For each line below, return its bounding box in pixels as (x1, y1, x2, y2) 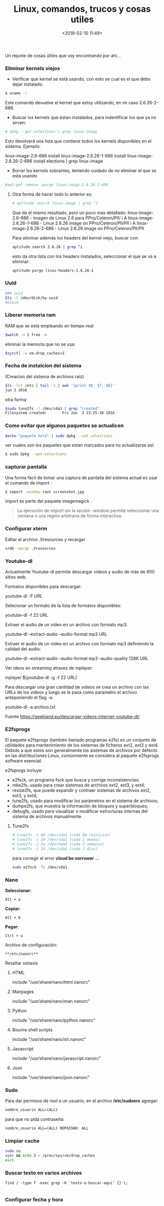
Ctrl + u (5, 933, 23, 938)
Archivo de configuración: (5, 942, 58, 948)
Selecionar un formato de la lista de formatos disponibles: (5, 603, 121, 608)
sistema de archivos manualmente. (12, 814, 83, 819)
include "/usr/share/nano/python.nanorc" (12, 1017, 95, 1023)
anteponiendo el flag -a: (5, 694, 54, 700)
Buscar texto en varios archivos (5, 1169, 82, 1176)
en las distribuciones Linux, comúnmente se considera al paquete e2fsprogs (5, 753, 159, 758)
